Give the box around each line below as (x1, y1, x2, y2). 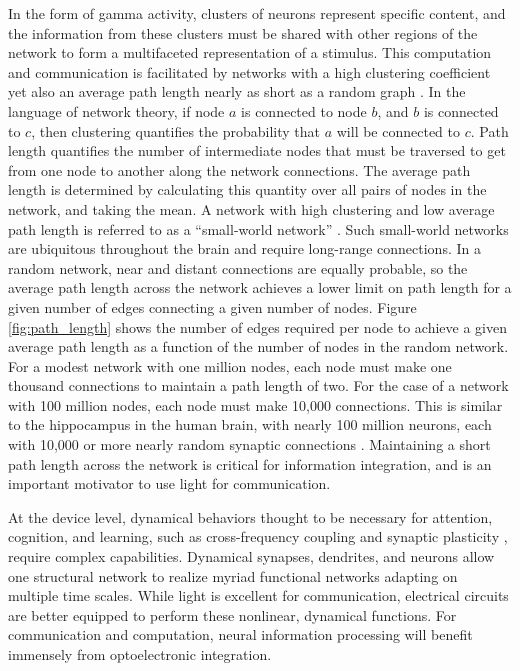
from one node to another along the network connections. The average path (8, 159, 471, 180)
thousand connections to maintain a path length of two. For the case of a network (8, 375, 509, 396)
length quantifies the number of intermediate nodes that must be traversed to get (8, 140, 506, 161)
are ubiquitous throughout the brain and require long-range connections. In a (8, 238, 481, 259)
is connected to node (241, 100, 367, 121)
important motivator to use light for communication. (8, 473, 331, 494)
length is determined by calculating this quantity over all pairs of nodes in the (8, 179, 487, 200)
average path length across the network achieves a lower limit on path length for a (8, 277, 512, 298)
